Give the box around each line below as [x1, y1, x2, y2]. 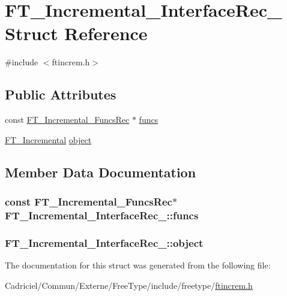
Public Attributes [5, 85, 116, 104]
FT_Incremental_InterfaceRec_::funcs [5, 207, 199, 222]
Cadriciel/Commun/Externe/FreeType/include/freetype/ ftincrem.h [5, 279, 253, 291]
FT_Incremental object [5, 133, 92, 146]
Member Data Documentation [5, 162, 196, 181]
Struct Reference [5, 21, 148, 46]
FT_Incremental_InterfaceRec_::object [5, 235, 204, 250]
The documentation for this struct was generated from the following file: [5, 259, 271, 271]
